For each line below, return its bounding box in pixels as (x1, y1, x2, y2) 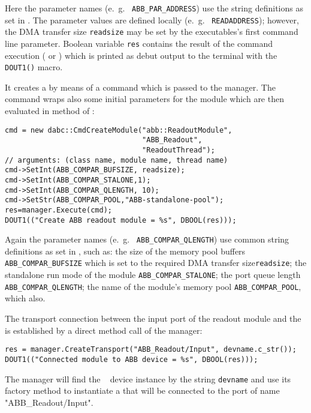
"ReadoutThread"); (142, 145, 215, 154)
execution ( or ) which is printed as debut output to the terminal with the (5, 49, 277, 61)
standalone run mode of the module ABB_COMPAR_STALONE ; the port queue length (5, 268, 301, 281)
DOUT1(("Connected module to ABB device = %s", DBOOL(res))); (5, 355, 258, 364)
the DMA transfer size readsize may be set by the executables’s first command (5, 25, 298, 38)
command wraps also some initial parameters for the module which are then (5, 92, 284, 105)
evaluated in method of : (5, 104, 95, 117)
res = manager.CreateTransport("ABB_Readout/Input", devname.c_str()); (5, 345, 297, 354)
